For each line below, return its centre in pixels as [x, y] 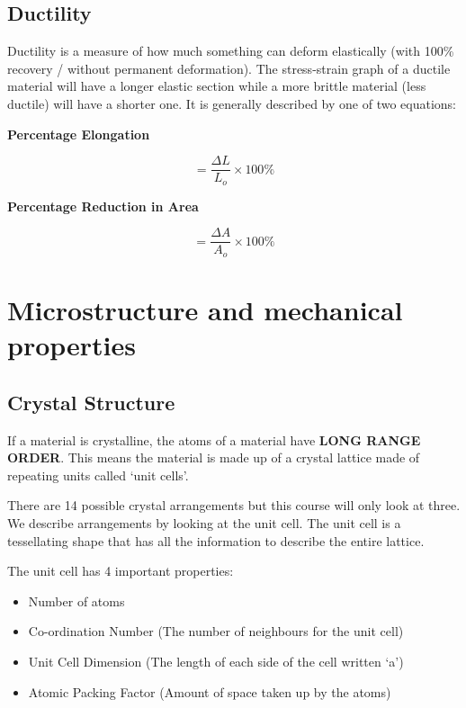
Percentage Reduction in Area [103, 206]
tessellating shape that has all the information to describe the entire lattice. [216, 540]
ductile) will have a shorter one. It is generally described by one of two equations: [232, 103]
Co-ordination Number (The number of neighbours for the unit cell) [216, 631]
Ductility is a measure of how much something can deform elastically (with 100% [231, 51]
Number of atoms [76, 600]
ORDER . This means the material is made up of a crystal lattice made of [214, 457]
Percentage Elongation [79, 134]
